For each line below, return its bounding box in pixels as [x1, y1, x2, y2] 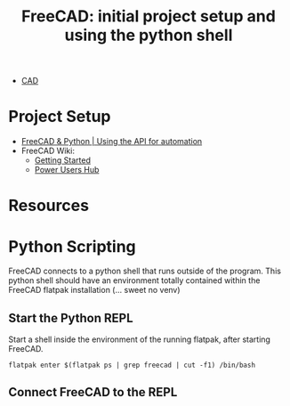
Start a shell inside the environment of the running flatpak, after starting [8, 334, 270, 345]
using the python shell [64, 25, 233, 45]
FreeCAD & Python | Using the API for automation [20, 136, 203, 147]
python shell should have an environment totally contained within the [8, 275, 261, 286]
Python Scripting [8, 236, 137, 256]
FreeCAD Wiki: [20, 145, 75, 157]
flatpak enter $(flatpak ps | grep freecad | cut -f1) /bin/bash [8, 361, 255, 370]
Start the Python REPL [8, 310, 134, 326]
